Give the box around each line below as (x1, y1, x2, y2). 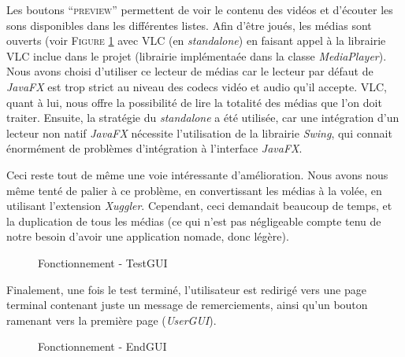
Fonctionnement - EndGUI (38, 338, 167, 355)
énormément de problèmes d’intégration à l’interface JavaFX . (6, 140, 303, 156)
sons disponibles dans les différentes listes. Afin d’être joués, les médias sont (6, 17, 372, 33)
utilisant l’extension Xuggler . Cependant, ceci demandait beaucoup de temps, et (6, 197, 392, 214)
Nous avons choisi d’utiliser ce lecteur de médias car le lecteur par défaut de (6, 63, 373, 79)
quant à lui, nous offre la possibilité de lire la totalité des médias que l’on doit (6, 94, 382, 110)
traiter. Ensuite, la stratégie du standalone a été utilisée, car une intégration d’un (6, 109, 399, 126)
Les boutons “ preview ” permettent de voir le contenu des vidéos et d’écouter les (6, 2, 393, 17)
